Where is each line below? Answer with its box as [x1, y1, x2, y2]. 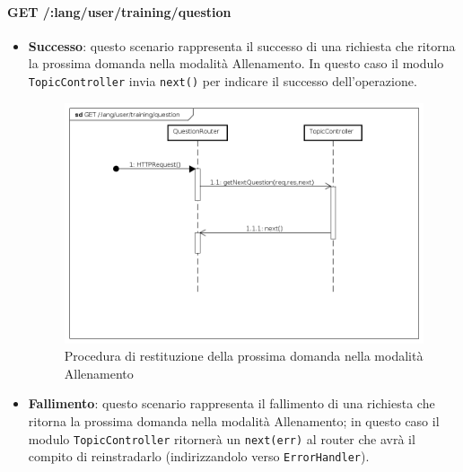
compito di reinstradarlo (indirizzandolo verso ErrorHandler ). [28, 447, 370, 466]
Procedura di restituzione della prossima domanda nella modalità [64, 346, 424, 365]
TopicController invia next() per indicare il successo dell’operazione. [28, 71, 417, 90]
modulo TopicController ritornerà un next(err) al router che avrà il [28, 429, 415, 448]
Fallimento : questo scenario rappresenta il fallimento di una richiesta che [28, 394, 435, 413]
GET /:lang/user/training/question [7, 2, 231, 21]
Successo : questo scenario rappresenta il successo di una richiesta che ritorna [28, 36, 456, 55]
